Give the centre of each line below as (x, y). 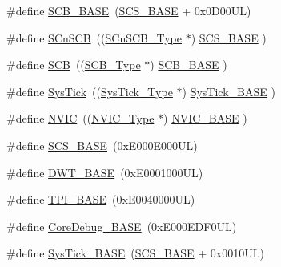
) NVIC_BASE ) (205, 118)
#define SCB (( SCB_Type (74, 65)
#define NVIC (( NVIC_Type (80, 118)
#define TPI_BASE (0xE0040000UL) (101, 199)
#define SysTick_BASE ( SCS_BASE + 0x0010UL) (135, 253)
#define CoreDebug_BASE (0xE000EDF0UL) (122, 226)
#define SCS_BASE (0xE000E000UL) (102, 145)
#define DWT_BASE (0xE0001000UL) (105, 172)
